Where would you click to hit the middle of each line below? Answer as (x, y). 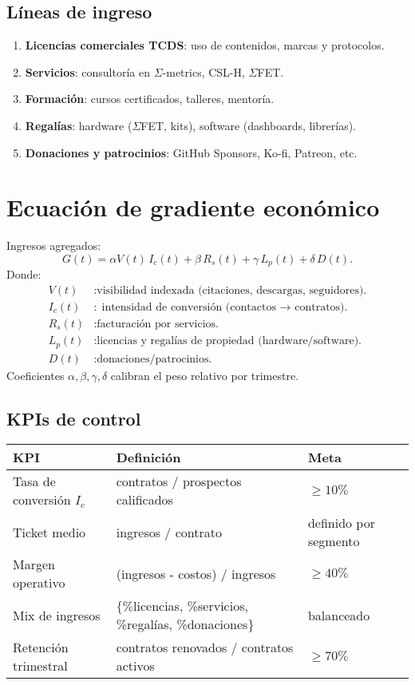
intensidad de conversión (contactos (189, 307)
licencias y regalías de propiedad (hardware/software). (229, 341)
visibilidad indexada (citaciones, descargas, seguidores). (232, 290)
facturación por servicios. (158, 325)
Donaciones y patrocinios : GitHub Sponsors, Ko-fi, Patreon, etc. (191, 152)
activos (135, 666)
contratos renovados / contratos (205, 647)
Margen (34, 564)
